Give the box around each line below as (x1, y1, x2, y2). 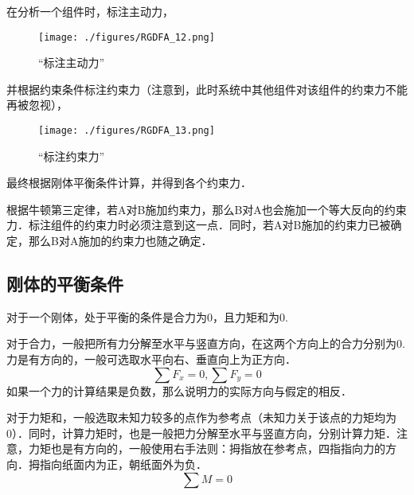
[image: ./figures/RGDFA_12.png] (38, 31, 215, 43)
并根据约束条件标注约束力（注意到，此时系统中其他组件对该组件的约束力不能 (6, 80, 408, 97)
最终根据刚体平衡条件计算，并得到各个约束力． (6, 174, 252, 191)
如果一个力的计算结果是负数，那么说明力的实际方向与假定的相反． (6, 382, 352, 399)
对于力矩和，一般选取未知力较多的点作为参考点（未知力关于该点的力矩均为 (6, 409, 396, 426)
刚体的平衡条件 (6, 271, 123, 296)
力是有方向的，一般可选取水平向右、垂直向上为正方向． (6, 351, 296, 368)
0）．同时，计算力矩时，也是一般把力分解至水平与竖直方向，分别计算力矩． (6, 424, 396, 441)
